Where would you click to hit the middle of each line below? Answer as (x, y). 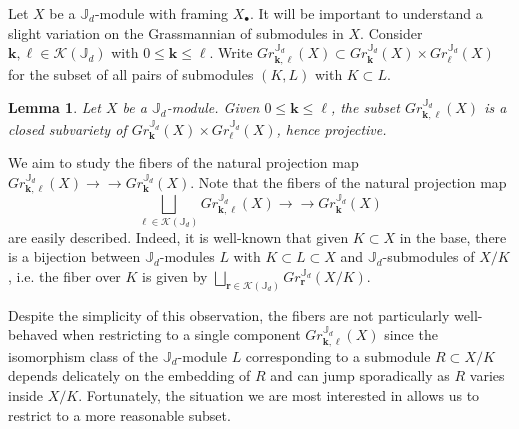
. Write (231, 52)
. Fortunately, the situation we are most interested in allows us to (279, 395)
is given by (175, 275)
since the (411, 334)
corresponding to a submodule (338, 355)
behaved (33, 334)
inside (26, 395)
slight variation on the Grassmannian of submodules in (176, 32)
